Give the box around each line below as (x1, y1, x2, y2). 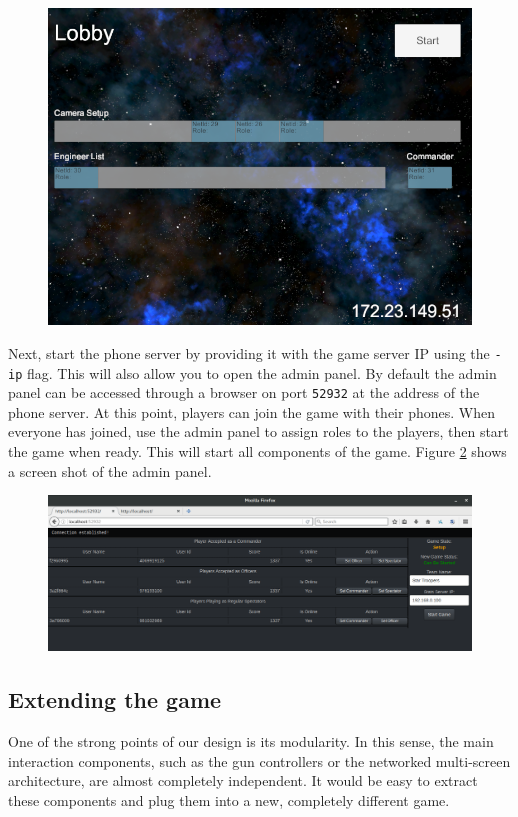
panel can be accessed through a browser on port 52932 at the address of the (8, 382, 480, 403)
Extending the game (8, 684, 222, 715)
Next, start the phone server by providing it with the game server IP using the (8, 342, 490, 363)
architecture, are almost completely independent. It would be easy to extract (8, 770, 478, 791)
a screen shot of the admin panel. (8, 460, 212, 481)
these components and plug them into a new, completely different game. (8, 789, 450, 810)
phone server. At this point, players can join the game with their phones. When (8, 401, 495, 422)
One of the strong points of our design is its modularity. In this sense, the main (8, 731, 494, 752)
